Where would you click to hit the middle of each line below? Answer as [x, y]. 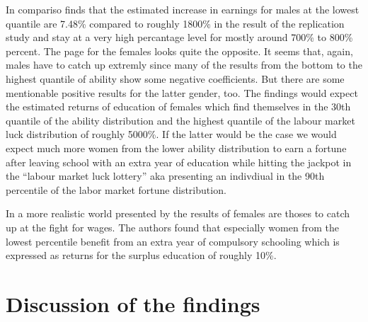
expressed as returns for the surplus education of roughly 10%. [141, 255]
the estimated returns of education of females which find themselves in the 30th [178, 107]
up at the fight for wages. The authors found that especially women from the [172, 227]
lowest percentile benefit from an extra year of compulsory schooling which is [173, 241]
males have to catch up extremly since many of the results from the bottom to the [184, 65]
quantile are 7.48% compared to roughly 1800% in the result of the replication [175, 23]
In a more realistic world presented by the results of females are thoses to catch [178, 213]
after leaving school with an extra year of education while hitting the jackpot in [179, 162]
